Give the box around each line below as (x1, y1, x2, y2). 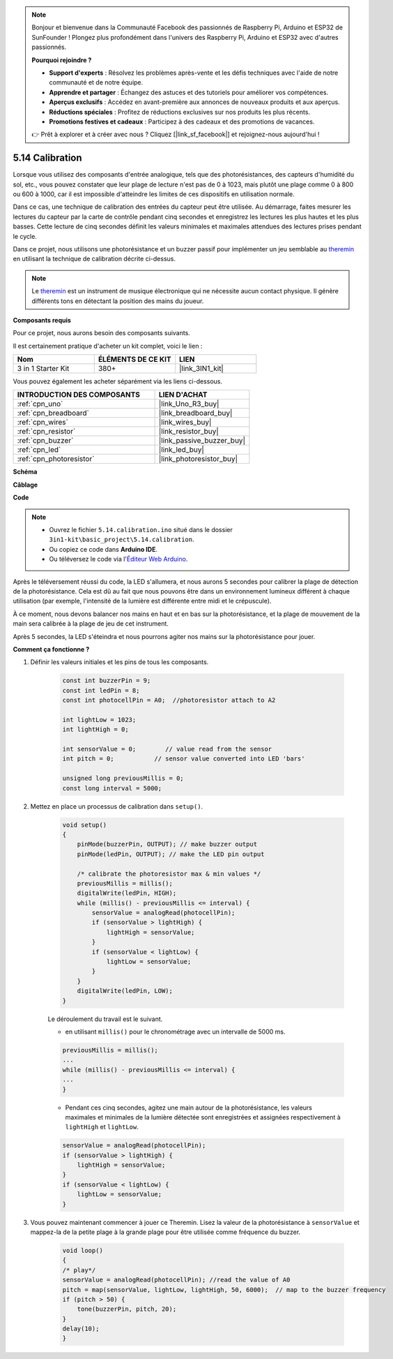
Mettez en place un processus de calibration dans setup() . (30, 802, 203, 810)
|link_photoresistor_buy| (158, 454, 238, 464)
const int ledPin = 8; (62, 686, 140, 694)
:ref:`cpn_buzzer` (17, 436, 74, 446)
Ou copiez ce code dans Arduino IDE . (49, 545, 158, 553)
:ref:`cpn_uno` (17, 399, 63, 409)
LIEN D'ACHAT (158, 390, 208, 399)
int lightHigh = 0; (62, 726, 129, 733)
